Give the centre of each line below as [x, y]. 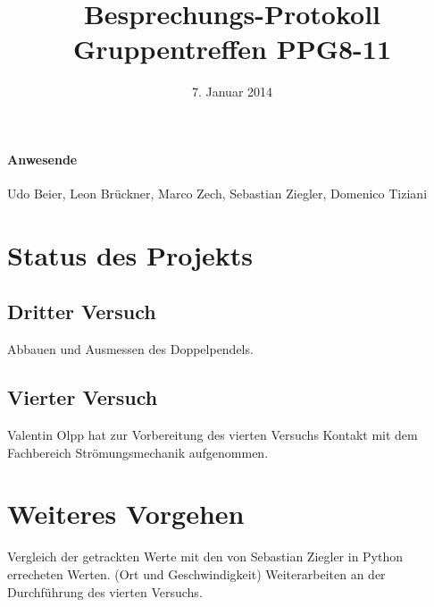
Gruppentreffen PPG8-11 [232, 49]
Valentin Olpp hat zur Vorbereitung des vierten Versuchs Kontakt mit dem [213, 435]
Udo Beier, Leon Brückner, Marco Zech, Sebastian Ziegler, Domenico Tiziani [217, 194]
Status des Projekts [130, 254]
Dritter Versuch [82, 312]
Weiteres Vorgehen [126, 514]
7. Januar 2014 [232, 92]
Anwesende [42, 159]
